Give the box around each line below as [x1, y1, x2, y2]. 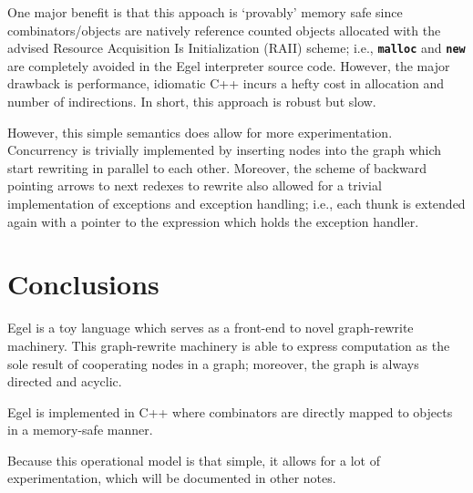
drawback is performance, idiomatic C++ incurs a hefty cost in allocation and [7, 74, 445, 93]
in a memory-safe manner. [7, 420, 153, 439]
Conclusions [7, 265, 159, 303]
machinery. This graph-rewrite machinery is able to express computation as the [7, 335, 450, 354]
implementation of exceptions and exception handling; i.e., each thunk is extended [7, 194, 466, 212]
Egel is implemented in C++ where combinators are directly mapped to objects [7, 402, 453, 421]
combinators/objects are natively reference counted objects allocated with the [7, 20, 441, 39]
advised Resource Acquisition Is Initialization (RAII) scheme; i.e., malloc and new [7, 38, 466, 57]
